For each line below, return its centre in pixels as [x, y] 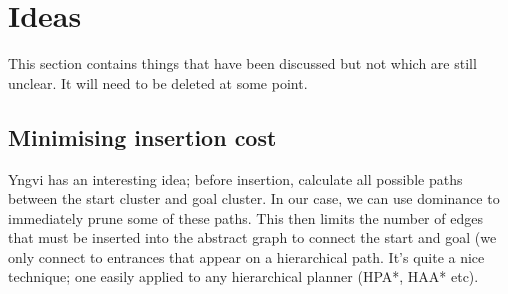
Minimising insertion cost [142, 136]
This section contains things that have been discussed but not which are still [242, 63]
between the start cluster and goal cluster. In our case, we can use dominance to [254, 198]
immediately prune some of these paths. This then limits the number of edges [245, 217]
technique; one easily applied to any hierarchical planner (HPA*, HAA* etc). [243, 276]
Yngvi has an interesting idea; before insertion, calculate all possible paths [235, 178]
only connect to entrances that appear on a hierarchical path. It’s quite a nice [246, 256]
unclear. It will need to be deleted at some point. [158, 82]
